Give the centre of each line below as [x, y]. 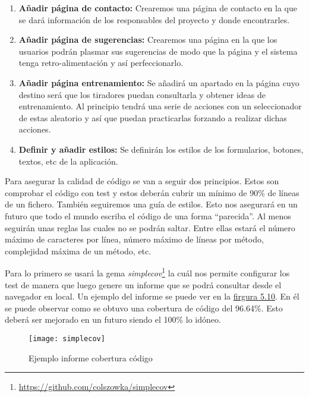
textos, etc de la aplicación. [68, 161]
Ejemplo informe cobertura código [91, 357]
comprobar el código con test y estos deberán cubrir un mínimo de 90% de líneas [152, 192]
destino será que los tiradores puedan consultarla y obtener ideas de [142, 94]
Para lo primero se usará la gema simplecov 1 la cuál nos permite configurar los [147, 272]
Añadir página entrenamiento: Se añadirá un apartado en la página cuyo [159, 82]
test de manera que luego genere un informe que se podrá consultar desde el [143, 284]
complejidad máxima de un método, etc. [78, 251]
